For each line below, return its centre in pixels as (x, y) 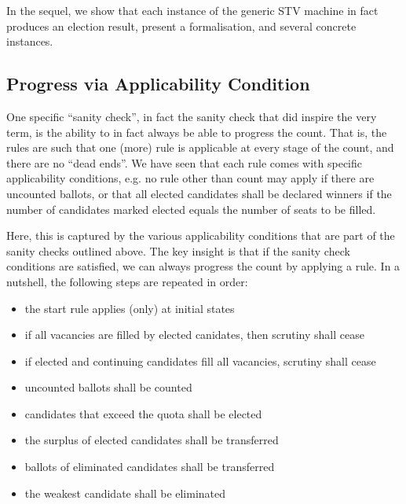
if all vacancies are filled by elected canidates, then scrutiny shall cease (194, 335)
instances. (30, 41)
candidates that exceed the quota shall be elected (143, 413)
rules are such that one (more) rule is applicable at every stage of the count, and (200, 147)
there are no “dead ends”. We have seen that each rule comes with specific (185, 162)
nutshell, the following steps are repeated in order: (127, 281)
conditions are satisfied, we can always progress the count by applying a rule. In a (203, 266)
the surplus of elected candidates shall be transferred (152, 440)
